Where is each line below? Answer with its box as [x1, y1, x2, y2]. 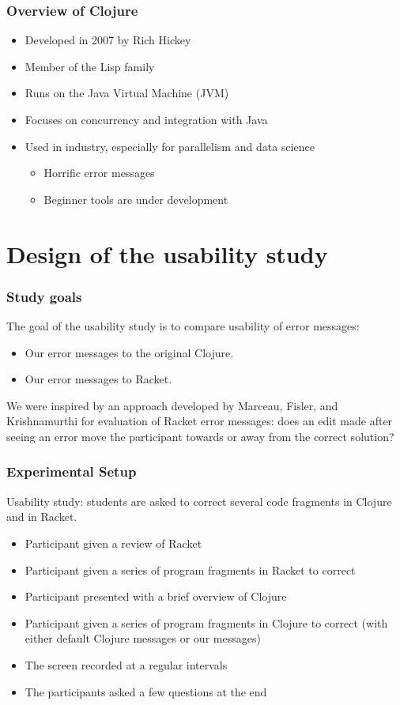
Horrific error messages [43, 164, 155, 181]
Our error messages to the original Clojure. [25, 344, 234, 360]
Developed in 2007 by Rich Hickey [25, 32, 191, 48]
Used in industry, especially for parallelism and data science [25, 138, 315, 154]
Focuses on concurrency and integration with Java [25, 111, 268, 127]
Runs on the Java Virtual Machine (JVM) [25, 85, 229, 101]
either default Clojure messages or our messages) [25, 630, 261, 647]
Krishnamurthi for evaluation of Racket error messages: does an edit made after [6, 413, 393, 429]
